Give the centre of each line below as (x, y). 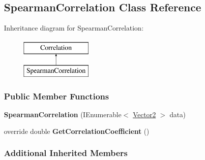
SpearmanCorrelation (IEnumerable (63, 114)
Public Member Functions (57, 96)
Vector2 (144, 114)
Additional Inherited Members (66, 153)
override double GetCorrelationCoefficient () (77, 131)
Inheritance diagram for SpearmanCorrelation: (74, 28)
